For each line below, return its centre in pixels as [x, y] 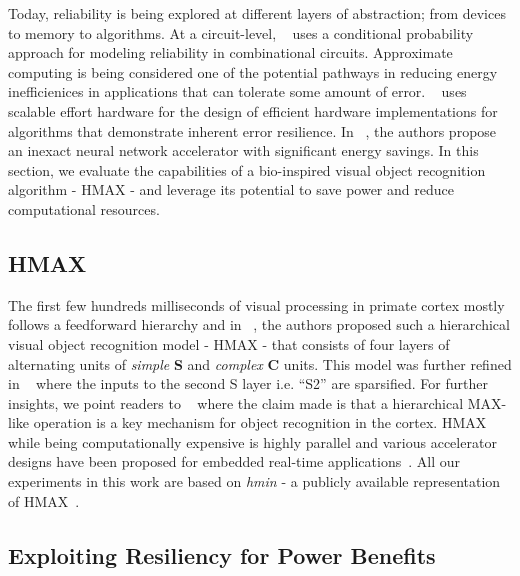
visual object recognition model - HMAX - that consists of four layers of [229, 343]
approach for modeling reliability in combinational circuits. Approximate [230, 52]
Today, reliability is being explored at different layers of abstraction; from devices [257, 13]
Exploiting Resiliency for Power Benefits [222, 554]
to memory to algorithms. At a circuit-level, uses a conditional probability [241, 32]
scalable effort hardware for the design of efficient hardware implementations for [253, 110]
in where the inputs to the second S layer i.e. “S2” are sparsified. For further [248, 383]
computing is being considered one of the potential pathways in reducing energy [253, 71]
